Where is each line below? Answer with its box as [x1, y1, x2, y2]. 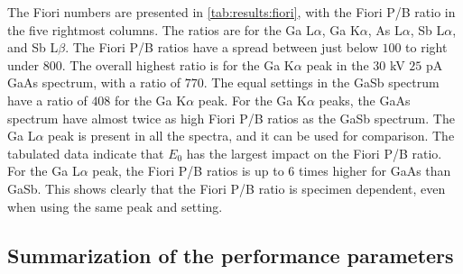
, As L [367, 20, 403, 39]
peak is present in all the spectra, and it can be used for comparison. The [48, 126, 455, 145]
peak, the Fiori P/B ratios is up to [92, 161, 284, 180]
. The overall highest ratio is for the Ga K [61, 55, 294, 74]
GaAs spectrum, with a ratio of [7, 73, 181, 92]
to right [405, 38, 448, 57]
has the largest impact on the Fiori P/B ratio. [186, 143, 442, 162]
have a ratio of [7, 90, 88, 109]
